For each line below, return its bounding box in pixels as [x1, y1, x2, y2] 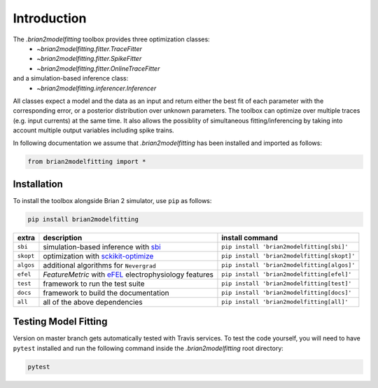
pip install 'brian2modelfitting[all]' [221, 298, 349, 306]
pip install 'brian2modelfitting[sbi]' [221, 243, 349, 251]
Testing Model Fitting [13, 316, 108, 328]
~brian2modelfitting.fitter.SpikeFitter [36, 55, 142, 63]
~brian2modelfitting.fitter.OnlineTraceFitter [36, 64, 160, 73]
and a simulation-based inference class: [13, 74, 129, 83]
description [43, 233, 83, 242]
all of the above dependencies [43, 297, 143, 307]
